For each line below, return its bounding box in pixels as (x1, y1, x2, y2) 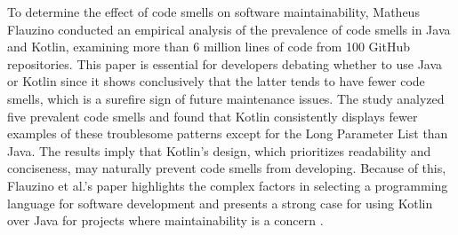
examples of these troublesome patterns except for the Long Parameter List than (7, 124, 448, 143)
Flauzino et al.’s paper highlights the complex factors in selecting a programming (7, 176, 448, 194)
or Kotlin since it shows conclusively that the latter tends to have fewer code (7, 72, 425, 90)
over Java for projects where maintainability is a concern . (7, 211, 324, 230)
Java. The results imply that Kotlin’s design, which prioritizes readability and (7, 141, 431, 160)
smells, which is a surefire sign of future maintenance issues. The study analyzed (7, 89, 445, 107)
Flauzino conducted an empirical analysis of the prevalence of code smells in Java (7, 20, 451, 38)
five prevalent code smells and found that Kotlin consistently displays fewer (7, 106, 418, 125)
